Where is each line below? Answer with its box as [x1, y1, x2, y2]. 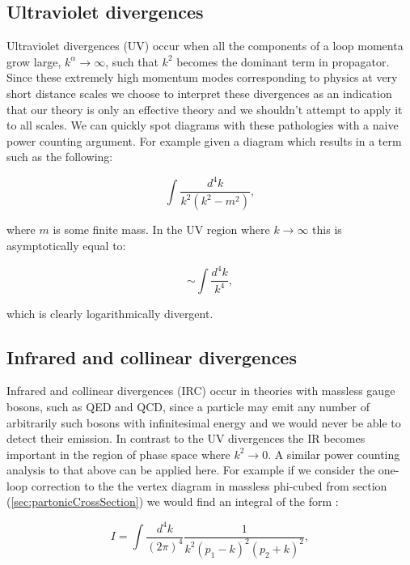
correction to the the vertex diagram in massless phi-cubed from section [31, 477, 387, 494]
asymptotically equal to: [6, 236, 126, 253]
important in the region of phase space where [6, 445, 230, 462]
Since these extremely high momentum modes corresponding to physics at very [6, 69, 398, 86]
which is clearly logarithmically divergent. [6, 304, 213, 321]
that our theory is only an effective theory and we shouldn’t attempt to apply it [6, 100, 403, 117]
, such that [105, 53, 159, 70]
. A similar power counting [268, 445, 400, 462]
